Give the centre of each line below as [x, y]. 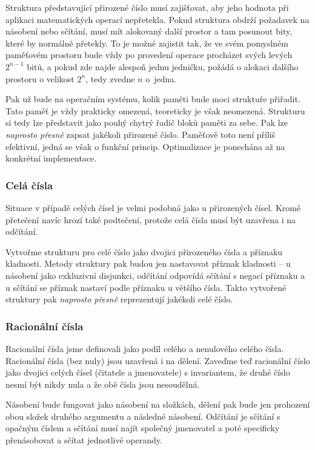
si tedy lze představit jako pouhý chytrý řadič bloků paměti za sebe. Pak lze [147, 122]
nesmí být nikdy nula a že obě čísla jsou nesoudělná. [103, 384]
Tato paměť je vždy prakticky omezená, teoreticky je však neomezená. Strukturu [155, 110]
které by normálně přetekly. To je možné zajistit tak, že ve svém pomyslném [147, 43]
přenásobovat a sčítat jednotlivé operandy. [84, 440]
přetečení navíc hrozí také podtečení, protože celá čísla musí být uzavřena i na [151, 219]
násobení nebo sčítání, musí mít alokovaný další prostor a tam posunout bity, [149, 31]
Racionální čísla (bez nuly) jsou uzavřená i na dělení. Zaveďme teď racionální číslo [158, 360]
